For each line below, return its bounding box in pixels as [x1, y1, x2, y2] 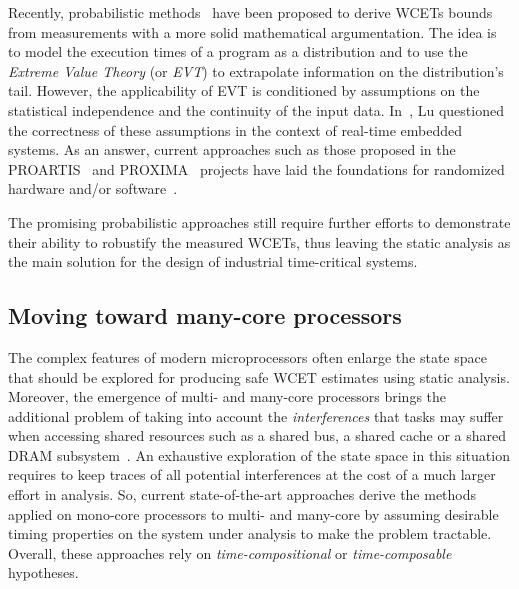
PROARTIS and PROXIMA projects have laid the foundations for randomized [8, 158, 505, 179]
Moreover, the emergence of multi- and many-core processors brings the [8, 386, 447, 407]
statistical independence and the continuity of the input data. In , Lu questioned [8, 99, 504, 120]
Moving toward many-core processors [8, 300, 402, 331]
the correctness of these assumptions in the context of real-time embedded [8, 119, 462, 140]
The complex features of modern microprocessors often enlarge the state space [8, 346, 487, 367]
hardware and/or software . [8, 178, 178, 199]
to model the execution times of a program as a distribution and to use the [8, 41, 468, 62]
